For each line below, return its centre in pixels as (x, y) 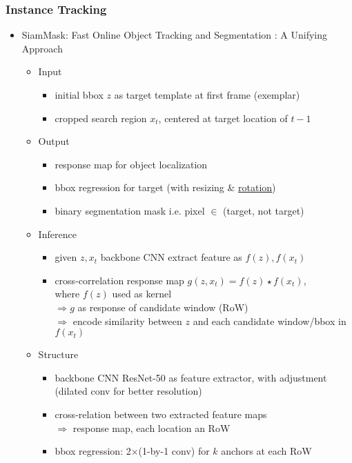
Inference (57, 234)
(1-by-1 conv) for (174, 451)
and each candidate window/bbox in (270, 321)
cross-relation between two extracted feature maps (161, 414)
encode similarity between (127, 321)
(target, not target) (264, 210)
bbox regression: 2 (93, 451)
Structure (58, 354)
